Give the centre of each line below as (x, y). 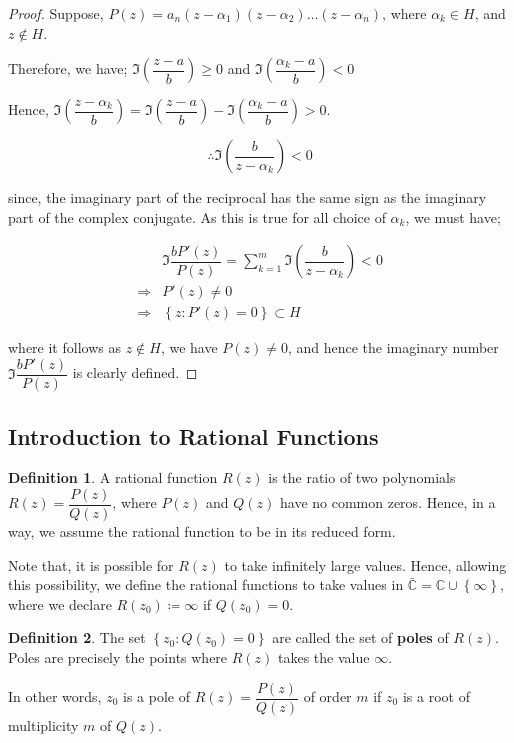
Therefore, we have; (68, 68)
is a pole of (156, 696)
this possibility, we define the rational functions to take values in (206, 584)
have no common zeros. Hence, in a (387, 502)
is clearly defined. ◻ (135, 372)
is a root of (436, 696)
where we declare (60, 603)
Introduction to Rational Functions (193, 435)
